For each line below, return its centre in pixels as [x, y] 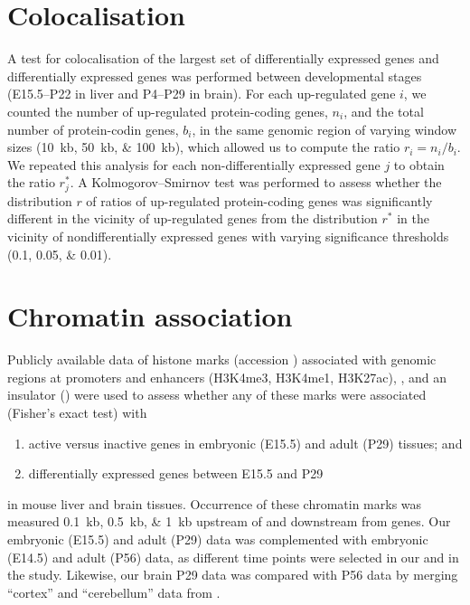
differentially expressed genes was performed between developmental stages [215, 76]
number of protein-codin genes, [93, 129]
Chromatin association [150, 316]
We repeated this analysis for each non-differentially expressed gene [194, 164]
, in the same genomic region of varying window [324, 129]
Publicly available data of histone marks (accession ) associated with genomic [222, 359]
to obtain [419, 164]
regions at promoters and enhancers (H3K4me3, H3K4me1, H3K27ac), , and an [227, 377]
